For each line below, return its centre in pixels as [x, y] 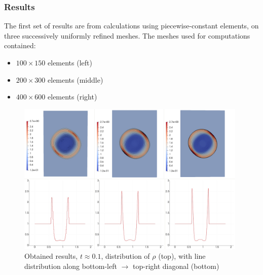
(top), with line [182, 256]
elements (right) [72, 97]
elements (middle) [76, 79]
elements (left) [70, 62]
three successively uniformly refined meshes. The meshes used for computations [127, 35]
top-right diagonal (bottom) [176, 266]
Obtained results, [51, 256]
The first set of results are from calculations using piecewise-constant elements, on [131, 26]
